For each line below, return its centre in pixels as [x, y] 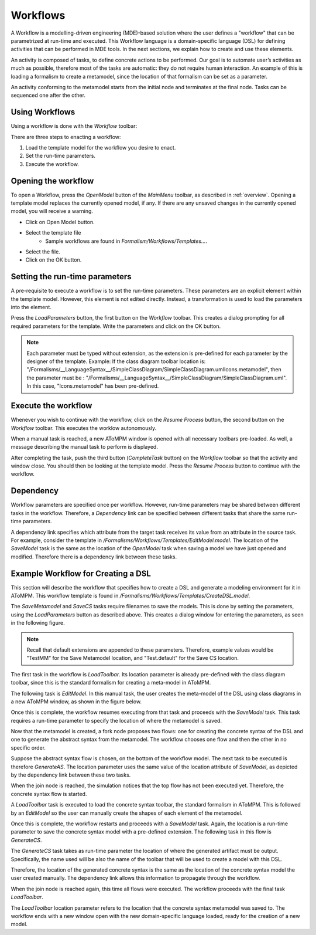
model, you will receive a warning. [52, 211]
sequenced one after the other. [48, 95]
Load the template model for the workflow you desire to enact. [101, 147]
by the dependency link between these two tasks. [71, 775]
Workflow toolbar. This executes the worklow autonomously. [84, 428]
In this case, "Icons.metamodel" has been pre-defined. [93, 386]
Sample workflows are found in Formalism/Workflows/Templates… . [126, 241]
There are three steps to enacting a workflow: [66, 137]
